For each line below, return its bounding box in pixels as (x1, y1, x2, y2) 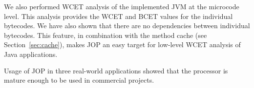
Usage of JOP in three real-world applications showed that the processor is (4, 65, 228, 75)
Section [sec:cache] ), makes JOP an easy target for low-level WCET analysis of (4, 39, 241, 50)
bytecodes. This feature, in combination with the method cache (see (4, 30, 207, 40)
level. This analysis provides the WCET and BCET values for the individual (4, 11, 233, 21)
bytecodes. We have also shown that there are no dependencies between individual (4, 20, 250, 31)
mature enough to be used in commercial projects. (4, 75, 154, 85)
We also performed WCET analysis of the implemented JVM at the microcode (4, 1, 239, 11)
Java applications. (4, 49, 58, 59)
